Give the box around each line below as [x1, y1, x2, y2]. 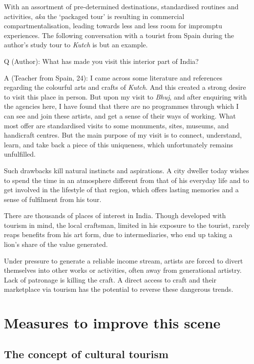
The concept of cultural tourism [4, 346, 169, 361]
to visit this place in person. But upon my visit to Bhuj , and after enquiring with [4, 91, 247, 101]
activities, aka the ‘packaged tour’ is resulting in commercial [4, 11, 185, 21]
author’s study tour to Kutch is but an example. [4, 40, 148, 50]
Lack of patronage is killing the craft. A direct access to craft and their [4, 274, 216, 284]
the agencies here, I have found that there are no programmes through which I [4, 101, 239, 111]
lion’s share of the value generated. [4, 239, 108, 249]
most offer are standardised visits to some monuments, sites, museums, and [4, 120, 229, 130]
